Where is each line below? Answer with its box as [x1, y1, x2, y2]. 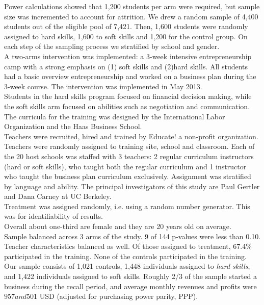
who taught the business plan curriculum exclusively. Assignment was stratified [4, 171, 251, 182]
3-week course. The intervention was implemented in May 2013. [4, 81, 202, 91]
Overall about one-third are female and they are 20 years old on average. [4, 221, 231, 232]
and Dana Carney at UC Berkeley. [4, 191, 112, 201]
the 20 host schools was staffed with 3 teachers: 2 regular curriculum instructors [4, 150, 254, 161]
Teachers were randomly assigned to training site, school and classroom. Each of [4, 141, 255, 151]
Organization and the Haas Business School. [4, 121, 142, 132]
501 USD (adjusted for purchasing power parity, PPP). [27, 291, 198, 301]
